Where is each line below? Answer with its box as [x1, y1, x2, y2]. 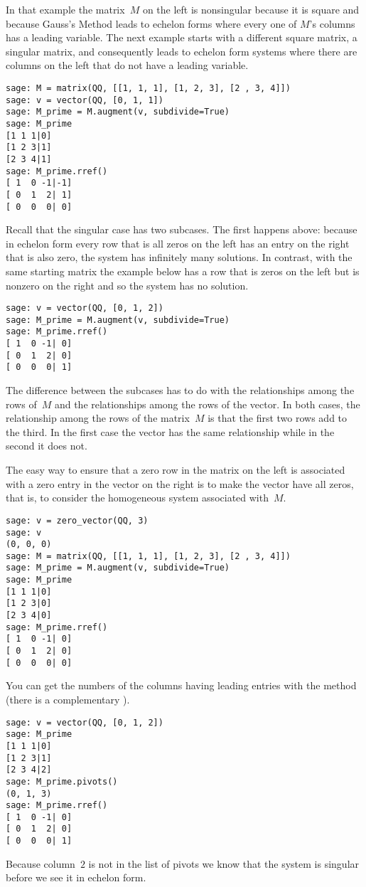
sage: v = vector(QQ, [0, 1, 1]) [6, 95, 163, 105]
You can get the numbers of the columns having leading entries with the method [6, 678, 357, 693]
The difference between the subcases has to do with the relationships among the [6, 383, 355, 398]
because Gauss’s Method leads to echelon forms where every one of [6, 16, 297, 31]
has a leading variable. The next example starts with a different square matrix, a [6, 30, 357, 45]
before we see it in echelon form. [6, 870, 146, 885]
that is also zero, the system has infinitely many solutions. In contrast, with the [6, 250, 352, 265]
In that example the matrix [6, 2, 125, 16]
